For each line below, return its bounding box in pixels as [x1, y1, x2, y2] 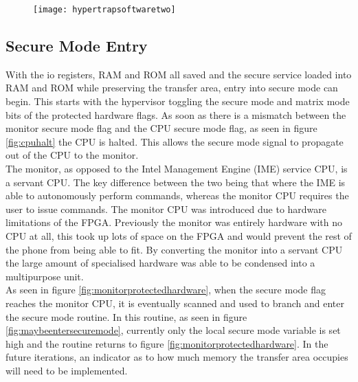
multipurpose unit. [5, 269, 84, 283]
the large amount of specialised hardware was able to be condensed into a [5, 256, 315, 270]
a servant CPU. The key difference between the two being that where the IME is [5, 175, 346, 189]
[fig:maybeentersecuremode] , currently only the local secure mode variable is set [5, 323, 341, 337]
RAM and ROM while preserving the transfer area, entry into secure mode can [5, 80, 338, 95]
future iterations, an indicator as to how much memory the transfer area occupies [5, 350, 348, 364]
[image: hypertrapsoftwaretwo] [33, 5, 176, 14]
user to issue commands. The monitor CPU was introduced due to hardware [5, 201, 327, 216]
